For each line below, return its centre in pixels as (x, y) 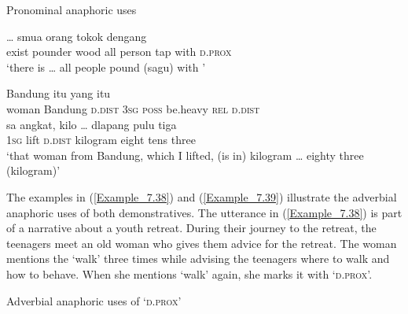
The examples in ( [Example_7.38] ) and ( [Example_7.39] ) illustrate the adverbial (202, 196)
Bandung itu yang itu (59, 93)
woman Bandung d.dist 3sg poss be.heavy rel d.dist (133, 108)
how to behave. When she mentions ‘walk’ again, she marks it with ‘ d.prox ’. (189, 273)
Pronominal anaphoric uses (72, 9)
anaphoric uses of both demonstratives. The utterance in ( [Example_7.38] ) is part (204, 212)
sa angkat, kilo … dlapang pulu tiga (92, 124)
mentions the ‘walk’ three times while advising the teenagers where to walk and (198, 259)
